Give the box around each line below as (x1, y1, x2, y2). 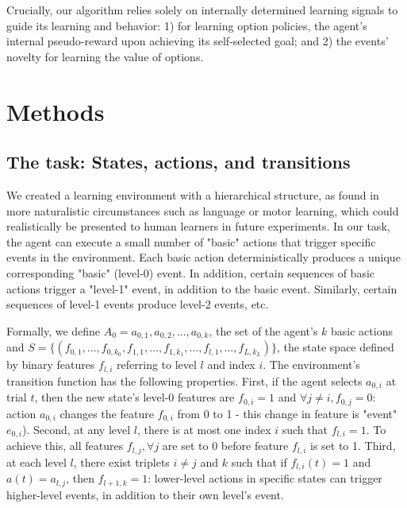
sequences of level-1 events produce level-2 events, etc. (6, 296, 269, 312)
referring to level (117, 356, 197, 373)
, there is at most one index (136, 421, 271, 437)
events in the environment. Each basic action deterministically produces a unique (6, 249, 401, 266)
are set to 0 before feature (162, 437, 289, 454)
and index (207, 356, 255, 373)
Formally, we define (6, 322, 101, 339)
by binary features (6, 356, 95, 373)
